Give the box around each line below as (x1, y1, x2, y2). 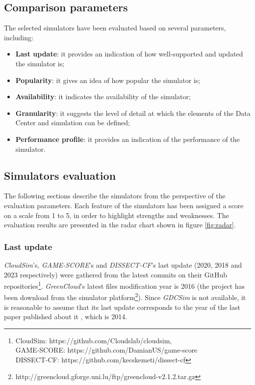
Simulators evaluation (4, 167, 116, 183)
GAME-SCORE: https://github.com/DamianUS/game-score (15, 345, 198, 355)
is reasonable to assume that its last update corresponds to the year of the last (4, 302, 240, 312)
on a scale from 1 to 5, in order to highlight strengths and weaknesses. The (4, 210, 229, 220)
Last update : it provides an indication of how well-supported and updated (15, 49, 243, 59)
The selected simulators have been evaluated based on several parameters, (4, 23, 226, 33)
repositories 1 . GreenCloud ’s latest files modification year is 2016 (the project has (4, 279, 245, 291)
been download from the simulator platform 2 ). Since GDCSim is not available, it (4, 291, 246, 302)
